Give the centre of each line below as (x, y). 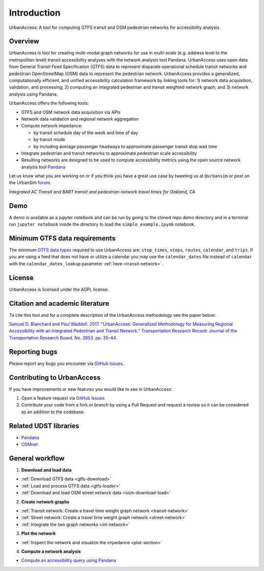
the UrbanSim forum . (30, 183)
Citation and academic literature (59, 303)
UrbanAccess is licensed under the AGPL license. (59, 289)
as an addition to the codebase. (53, 412)
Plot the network (39, 533)
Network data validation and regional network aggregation (80, 119)
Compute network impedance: (52, 126)
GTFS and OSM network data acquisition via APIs (71, 112)
